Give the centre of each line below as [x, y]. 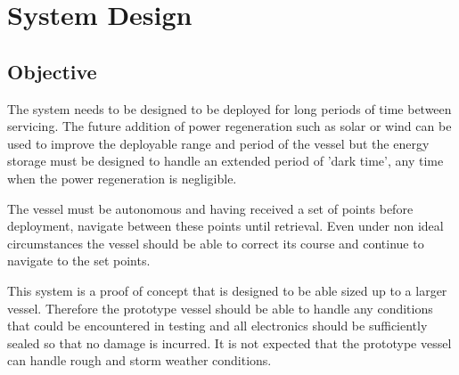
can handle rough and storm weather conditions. [139, 360]
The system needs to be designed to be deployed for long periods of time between [229, 108]
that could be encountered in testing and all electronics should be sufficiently [217, 326]
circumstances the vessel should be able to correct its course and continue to [216, 243]
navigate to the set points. [79, 261]
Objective [52, 71]
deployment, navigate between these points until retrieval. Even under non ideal [225, 226]
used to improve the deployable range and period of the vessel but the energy [218, 143]
